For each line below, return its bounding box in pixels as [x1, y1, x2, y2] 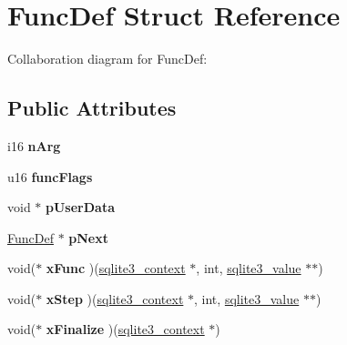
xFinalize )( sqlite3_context [46, 320, 205, 339]
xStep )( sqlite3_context [46, 289, 184, 308]
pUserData [46, 198, 115, 217]
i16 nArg [7, 136, 61, 155]
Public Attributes [7, 94, 177, 122]
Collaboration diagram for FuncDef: [7, 49, 208, 68]
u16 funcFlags [7, 167, 93, 186]
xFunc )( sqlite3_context [46, 259, 186, 278]
